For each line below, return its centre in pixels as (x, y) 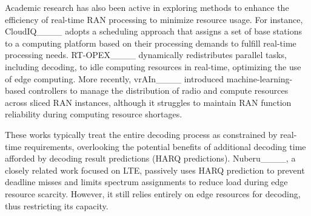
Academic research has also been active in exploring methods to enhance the (147, 7)
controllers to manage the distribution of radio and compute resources (158, 90)
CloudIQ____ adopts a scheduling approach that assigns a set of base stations (153, 31)
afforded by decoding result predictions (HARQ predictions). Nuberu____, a (150, 158)
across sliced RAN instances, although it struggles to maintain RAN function (148, 102)
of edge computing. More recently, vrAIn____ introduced (115, 78)
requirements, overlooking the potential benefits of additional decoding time (165, 146)
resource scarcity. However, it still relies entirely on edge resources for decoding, (153, 193)
